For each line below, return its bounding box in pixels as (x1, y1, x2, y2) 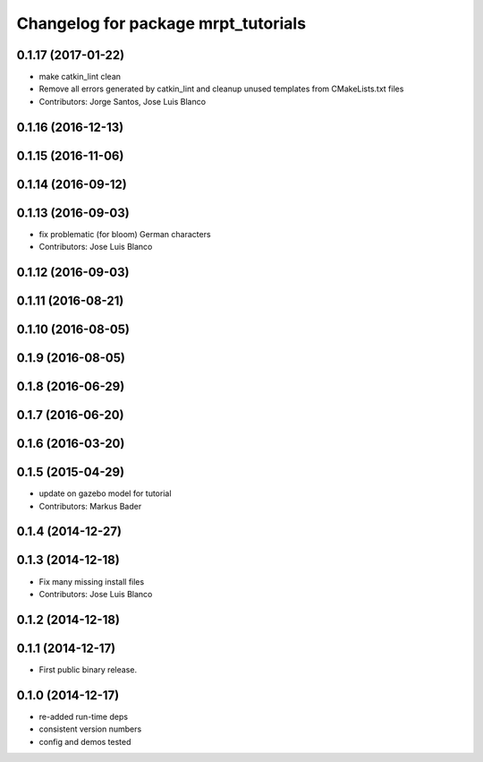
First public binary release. (38, 664, 138, 675)
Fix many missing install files (38, 576, 145, 586)
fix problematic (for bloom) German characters (38, 228, 211, 239)
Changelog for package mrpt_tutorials (16, 13, 307, 33)
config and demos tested (38, 736, 131, 747)
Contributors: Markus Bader (38, 501, 142, 511)
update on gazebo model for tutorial (38, 488, 172, 499)
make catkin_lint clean (38, 72, 121, 82)
